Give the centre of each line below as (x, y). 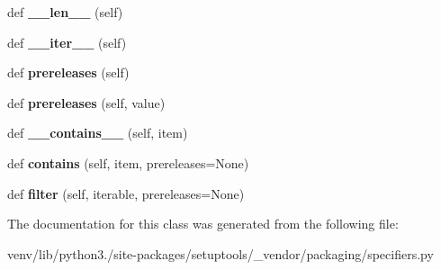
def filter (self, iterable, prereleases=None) (126, 193)
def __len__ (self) (65, 12)
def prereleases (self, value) (86, 102)
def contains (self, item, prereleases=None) (128, 162)
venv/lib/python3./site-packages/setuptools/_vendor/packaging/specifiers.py (220, 253)
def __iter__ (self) (67, 42)
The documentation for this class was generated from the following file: (203, 224)
